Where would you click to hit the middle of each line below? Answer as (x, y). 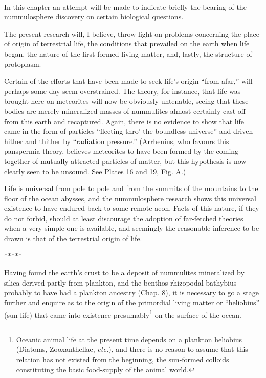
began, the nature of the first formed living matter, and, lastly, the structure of (128, 53)
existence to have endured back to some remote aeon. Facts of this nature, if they (132, 208)
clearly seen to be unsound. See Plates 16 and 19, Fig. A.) (95, 171)
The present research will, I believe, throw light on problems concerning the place (132, 33)
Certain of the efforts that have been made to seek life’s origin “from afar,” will (128, 81)
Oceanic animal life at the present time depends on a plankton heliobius (129, 339)
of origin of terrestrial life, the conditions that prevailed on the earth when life (127, 44)
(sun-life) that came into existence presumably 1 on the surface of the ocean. (123, 314)
